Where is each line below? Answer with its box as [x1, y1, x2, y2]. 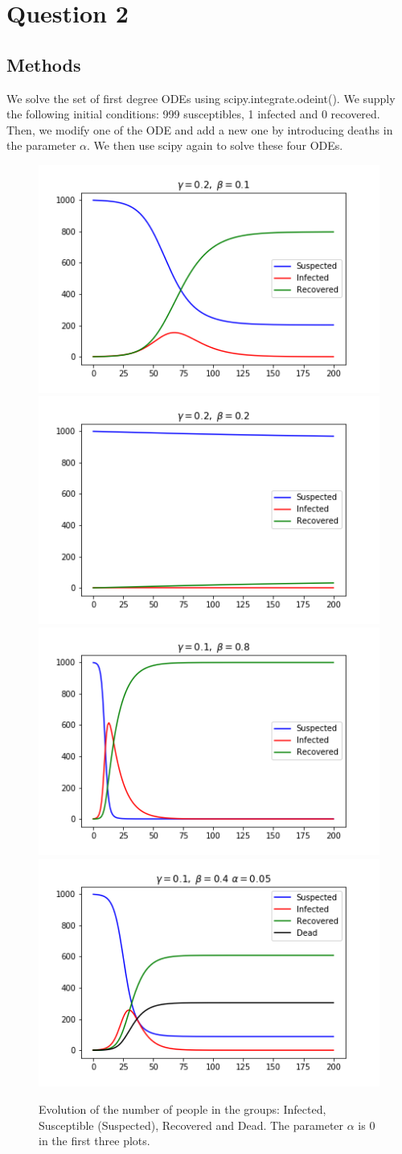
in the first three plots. [39, 1132, 150, 1149]
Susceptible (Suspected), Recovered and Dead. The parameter [39, 1116, 344, 1133]
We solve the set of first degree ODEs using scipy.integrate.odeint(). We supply [6, 89, 396, 106]
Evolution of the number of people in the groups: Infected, [39, 1100, 326, 1117]
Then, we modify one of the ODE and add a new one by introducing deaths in [6, 121, 393, 138]
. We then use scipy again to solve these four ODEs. [87, 137, 343, 154]
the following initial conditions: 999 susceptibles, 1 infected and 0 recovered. [6, 105, 380, 122]
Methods [6, 52, 81, 77]
